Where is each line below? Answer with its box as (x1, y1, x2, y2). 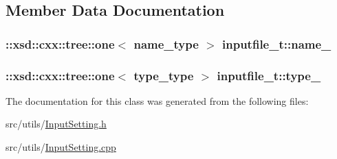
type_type (133, 66, 194, 84)
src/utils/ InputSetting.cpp (6, 140, 116, 154)
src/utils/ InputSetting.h (6, 117, 107, 131)
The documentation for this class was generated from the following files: (6, 93, 309, 108)
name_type (133, 35, 199, 52)
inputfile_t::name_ (222, 35, 331, 52)
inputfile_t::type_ (217, 66, 321, 84)
